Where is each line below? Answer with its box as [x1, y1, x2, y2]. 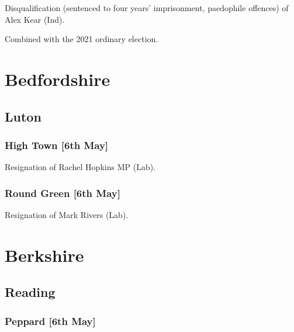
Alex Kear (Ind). [5, 13, 65, 25]
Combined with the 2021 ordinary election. [5, 33, 158, 45]
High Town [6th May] [5, 137, 109, 152]
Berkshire [5, 243, 84, 267]
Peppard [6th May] [5, 313, 96, 328]
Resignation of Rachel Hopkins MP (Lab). [5, 161, 156, 173]
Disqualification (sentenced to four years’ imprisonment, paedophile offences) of [5, 2, 289, 13]
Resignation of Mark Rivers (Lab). [5, 208, 129, 220]
